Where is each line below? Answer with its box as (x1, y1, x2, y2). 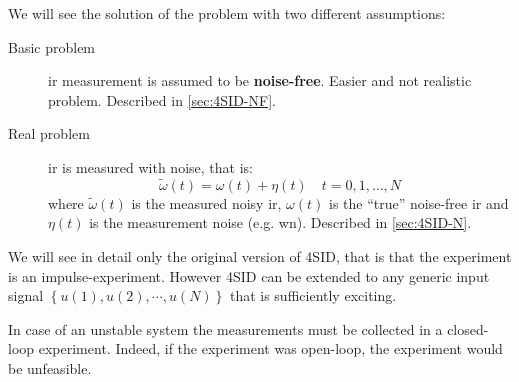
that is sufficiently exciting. (229, 285, 397, 306)
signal (8, 285, 44, 306)
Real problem (8, 123, 90, 144)
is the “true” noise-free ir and (329, 192, 509, 213)
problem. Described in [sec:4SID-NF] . (48, 89, 276, 110)
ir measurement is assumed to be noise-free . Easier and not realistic (48, 70, 472, 91)
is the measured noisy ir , (131, 192, 282, 213)
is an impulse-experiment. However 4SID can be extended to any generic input (8, 265, 490, 286)
